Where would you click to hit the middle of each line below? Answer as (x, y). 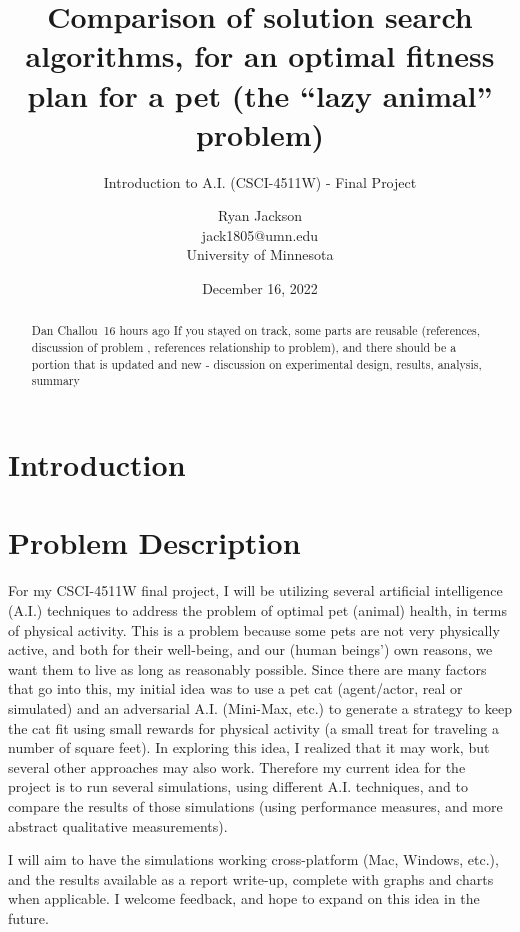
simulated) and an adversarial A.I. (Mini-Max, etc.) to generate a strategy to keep (260, 707)
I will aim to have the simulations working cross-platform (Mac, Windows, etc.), (253, 859)
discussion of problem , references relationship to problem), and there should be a (244, 347)
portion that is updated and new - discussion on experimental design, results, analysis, (256, 363)
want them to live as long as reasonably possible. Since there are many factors (247, 668)
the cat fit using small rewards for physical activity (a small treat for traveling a (253, 727)
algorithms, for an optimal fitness (260, 55)
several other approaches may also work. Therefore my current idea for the (237, 766)
